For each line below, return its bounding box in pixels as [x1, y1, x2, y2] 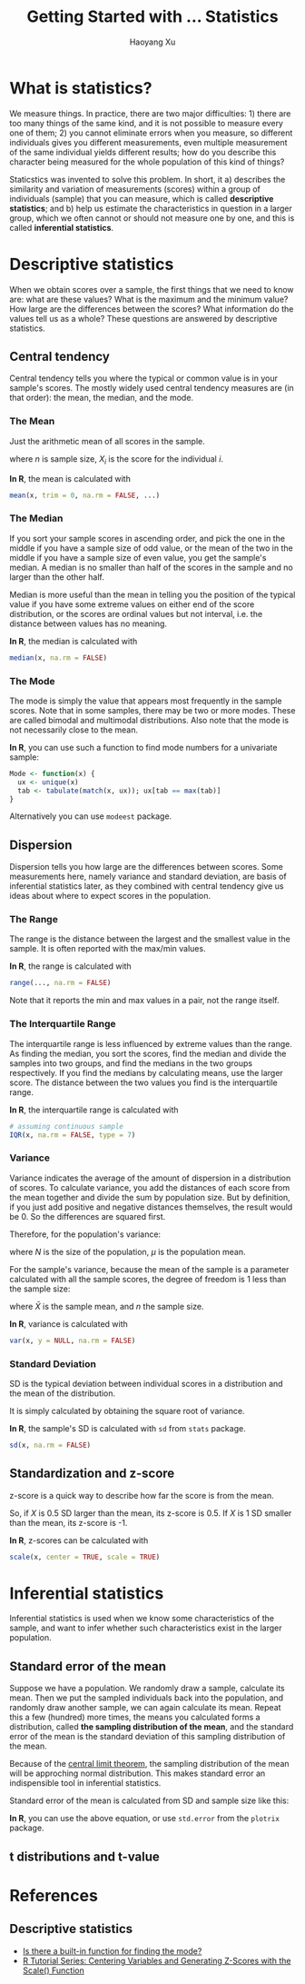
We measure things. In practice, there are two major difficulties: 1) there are [9, 107, 291, 119]
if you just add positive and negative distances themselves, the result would [9, 1201, 293, 1212]
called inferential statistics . [9, 222, 114, 233]
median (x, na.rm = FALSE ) [9, 653, 107, 663]
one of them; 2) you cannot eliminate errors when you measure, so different [9, 127, 293, 138]
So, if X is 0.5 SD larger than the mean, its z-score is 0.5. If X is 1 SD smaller [9, 1507, 292, 1519]
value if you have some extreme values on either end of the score [9, 598, 255, 610]
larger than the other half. [9, 571, 104, 583]
